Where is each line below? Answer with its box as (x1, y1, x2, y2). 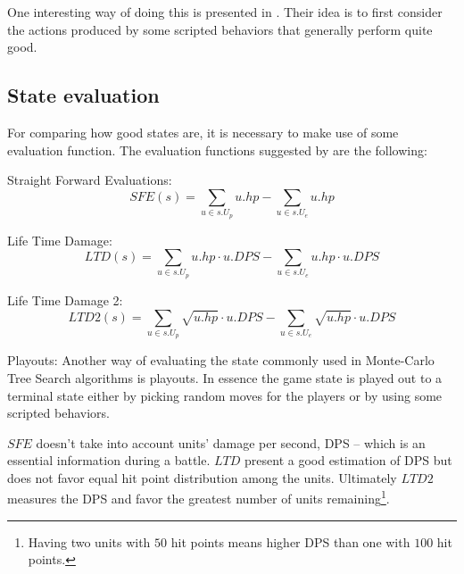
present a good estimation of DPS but (244, 451, 452, 470)
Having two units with (28, 532, 151, 551)
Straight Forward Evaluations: (7, 171, 172, 189)
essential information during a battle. (7, 451, 211, 470)
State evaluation (7, 81, 160, 109)
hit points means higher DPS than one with (170, 532, 410, 551)
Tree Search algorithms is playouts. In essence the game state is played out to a (7, 368, 443, 387)
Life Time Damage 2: (7, 290, 123, 309)
